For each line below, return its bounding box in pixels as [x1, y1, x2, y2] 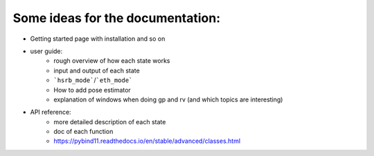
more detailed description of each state [53, 117, 166, 126]
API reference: [30, 108, 72, 117]
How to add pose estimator [53, 86, 131, 94]
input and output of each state [53, 66, 140, 75]
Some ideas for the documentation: [12, 10, 221, 26]
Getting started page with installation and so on [30, 35, 166, 43]
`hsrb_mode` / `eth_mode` [53, 76, 133, 84]
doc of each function [53, 128, 114, 136]
